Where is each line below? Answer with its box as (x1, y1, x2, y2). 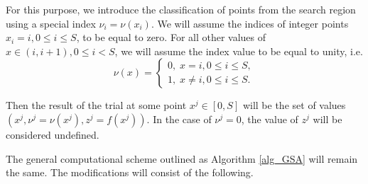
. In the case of (146, 111, 212, 126)
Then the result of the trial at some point (6, 98, 187, 113)
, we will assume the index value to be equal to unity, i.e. (114, 43, 363, 58)
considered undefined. (6, 127, 99, 142)
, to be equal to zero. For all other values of (76, 30, 266, 45)
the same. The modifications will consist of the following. (6, 165, 254, 180)
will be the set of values (242, 98, 346, 113)
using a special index (6, 16, 96, 30)
